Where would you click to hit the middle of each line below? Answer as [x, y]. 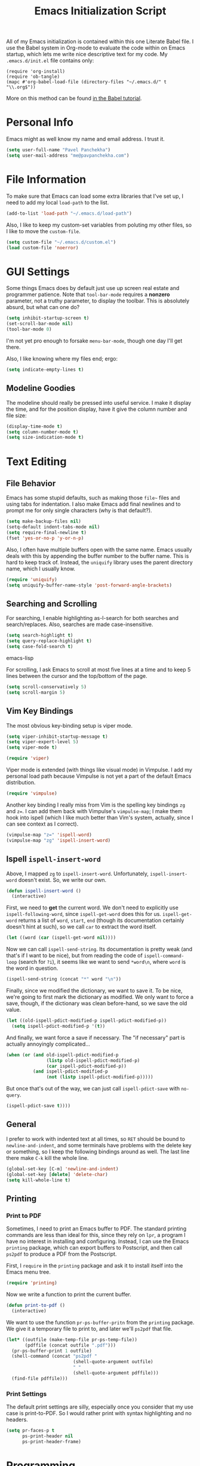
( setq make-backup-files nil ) [44, 521]
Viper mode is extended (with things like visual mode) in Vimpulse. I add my [99, 770]
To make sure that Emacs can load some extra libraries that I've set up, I [95, 196]
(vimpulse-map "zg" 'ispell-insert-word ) [59, 840]
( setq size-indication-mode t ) [45, 438]
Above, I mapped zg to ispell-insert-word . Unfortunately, [78, 874]
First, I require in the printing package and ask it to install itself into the [95, 1266]
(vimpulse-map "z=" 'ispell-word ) [49, 835]
